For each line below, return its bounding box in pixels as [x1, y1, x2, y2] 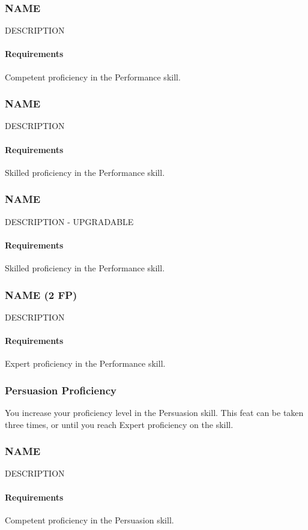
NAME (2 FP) [5, 287, 77, 302]
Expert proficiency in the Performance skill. [5, 357, 166, 370]
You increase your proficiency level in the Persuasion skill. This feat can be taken [5, 406, 304, 419]
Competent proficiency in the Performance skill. [5, 70, 181, 83]
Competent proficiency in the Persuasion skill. [5, 513, 174, 526]
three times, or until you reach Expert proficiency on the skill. [5, 418, 234, 430]
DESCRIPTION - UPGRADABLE [5, 215, 134, 227]
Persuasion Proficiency [5, 382, 116, 397]
